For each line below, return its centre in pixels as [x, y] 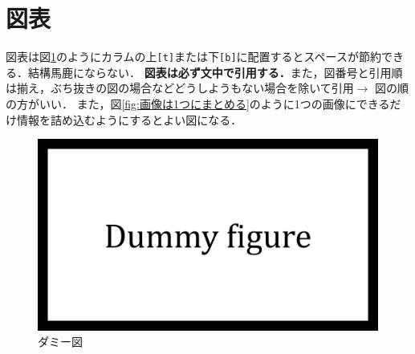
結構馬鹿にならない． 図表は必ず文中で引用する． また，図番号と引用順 [215, 72]
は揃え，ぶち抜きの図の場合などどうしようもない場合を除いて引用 [180, 88]
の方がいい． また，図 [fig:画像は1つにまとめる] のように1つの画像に [181, 103]
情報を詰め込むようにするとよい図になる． [129, 119]
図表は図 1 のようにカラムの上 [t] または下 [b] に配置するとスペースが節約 [193, 57]
